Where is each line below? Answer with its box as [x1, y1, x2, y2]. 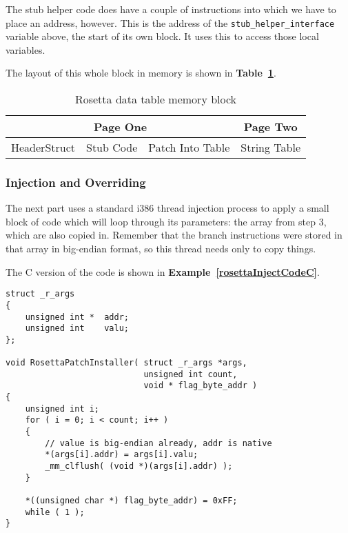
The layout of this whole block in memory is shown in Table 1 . [6, 66, 276, 80]
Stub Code [86, 139, 138, 156]
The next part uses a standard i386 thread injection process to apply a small [6, 201, 329, 215]
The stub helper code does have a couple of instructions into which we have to [6, 2, 336, 16]
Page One [94, 119, 147, 135]
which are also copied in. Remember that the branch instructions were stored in [6, 228, 342, 242]
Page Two [243, 119, 298, 135]
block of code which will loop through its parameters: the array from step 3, [6, 214, 327, 228]
